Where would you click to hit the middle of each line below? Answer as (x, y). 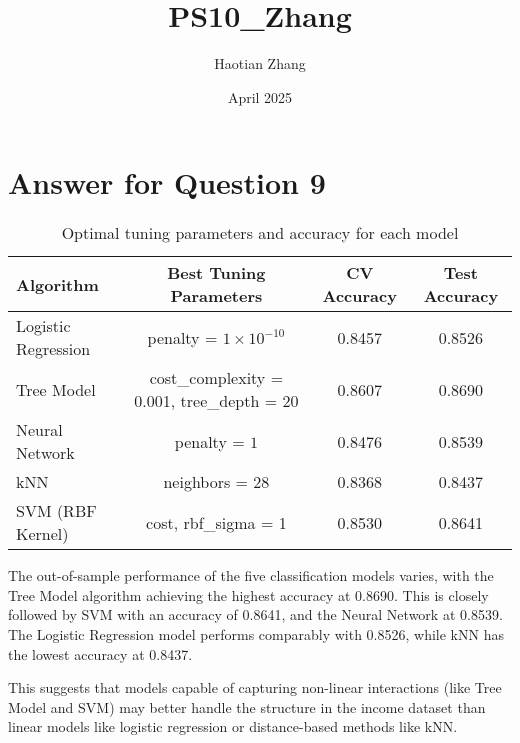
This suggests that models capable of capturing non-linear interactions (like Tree (255, 687)
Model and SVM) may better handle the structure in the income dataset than (247, 706)
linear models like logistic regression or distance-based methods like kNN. (233, 726)
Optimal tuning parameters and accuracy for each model (260, 233)
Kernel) (42, 534)
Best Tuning (216, 273)
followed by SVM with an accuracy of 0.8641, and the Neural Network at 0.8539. (255, 614)
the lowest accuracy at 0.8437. (100, 653)
